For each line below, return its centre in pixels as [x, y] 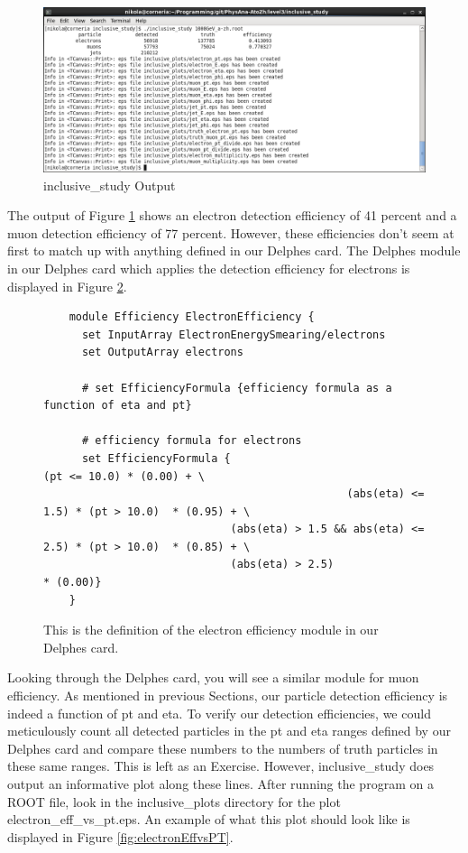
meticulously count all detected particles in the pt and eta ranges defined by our [229, 731]
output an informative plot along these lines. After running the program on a [220, 784]
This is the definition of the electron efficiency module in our [211, 630]
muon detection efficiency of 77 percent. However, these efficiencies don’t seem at [231, 232]
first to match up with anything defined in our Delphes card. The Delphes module [234, 250]
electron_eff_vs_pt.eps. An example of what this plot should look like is [209, 819]
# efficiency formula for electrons [192, 441]
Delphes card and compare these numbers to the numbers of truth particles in [223, 748]
